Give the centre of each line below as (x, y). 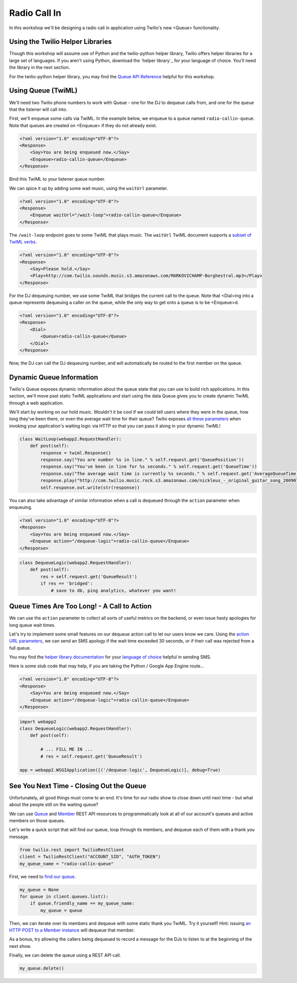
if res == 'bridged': (67, 584)
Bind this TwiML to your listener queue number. (57, 179)
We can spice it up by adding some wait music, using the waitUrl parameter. (89, 188)
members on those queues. (37, 821)
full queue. (20, 648)
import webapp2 (38, 722)
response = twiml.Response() (76, 453)
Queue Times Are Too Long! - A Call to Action (80, 606)
